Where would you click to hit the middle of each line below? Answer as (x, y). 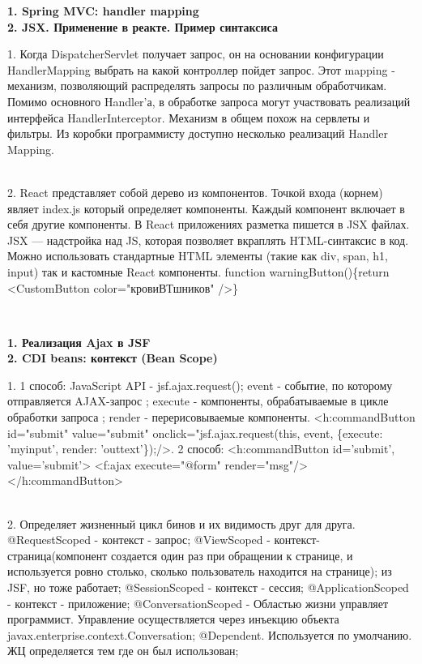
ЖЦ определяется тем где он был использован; (123, 651)
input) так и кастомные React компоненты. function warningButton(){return (198, 271)
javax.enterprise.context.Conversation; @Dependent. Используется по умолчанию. (210, 634)
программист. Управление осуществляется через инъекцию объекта (173, 619)
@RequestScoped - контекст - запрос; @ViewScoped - (139, 540)
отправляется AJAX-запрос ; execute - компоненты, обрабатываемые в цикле (198, 401)
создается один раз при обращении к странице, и (232, 555)
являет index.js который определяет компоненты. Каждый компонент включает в (206, 208)
